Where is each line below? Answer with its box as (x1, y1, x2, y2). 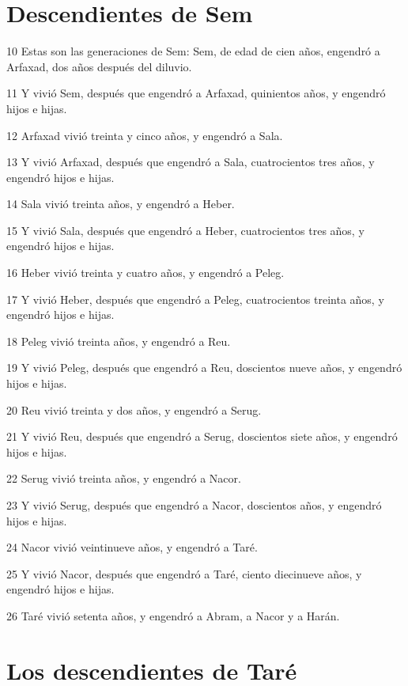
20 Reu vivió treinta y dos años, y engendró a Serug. (6, 401, 262, 418)
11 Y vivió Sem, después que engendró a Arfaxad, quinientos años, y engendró (6, 85, 386, 101)
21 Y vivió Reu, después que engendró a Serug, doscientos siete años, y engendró (6, 428, 398, 445)
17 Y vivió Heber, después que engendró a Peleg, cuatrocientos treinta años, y (6, 290, 384, 307)
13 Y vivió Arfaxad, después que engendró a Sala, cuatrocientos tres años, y (6, 153, 375, 170)
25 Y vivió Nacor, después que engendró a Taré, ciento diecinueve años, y (6, 565, 362, 582)
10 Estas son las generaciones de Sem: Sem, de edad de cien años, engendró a (6, 43, 380, 59)
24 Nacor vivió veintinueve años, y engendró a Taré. (6, 539, 258, 555)
